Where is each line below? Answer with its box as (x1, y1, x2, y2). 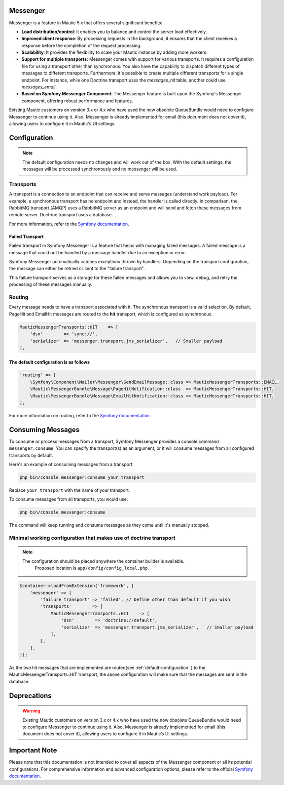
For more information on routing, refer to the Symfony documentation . (9, 413, 151, 419)
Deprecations (9, 691, 52, 700)
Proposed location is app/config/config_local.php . (35, 565, 149, 571)
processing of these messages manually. (9, 281, 92, 287)
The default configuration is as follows (9, 359, 90, 365)
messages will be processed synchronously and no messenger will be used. (22, 166, 177, 172)
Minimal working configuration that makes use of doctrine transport (9, 535, 176, 542)
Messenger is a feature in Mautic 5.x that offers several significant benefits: (9, 20, 163, 26)
